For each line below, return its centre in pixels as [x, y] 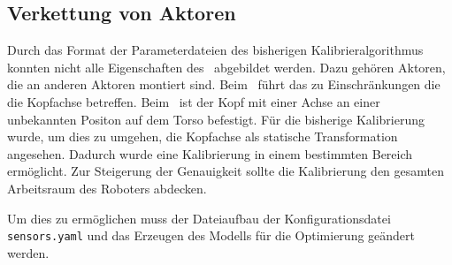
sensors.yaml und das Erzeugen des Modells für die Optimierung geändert [211, 235]
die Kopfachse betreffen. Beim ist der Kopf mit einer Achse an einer [194, 101]
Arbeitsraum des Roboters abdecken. [107, 188]
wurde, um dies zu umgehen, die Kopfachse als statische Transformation [203, 136]
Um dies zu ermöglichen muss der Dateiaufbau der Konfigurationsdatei [199, 218]
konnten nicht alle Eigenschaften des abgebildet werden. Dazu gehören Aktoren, [226, 67]
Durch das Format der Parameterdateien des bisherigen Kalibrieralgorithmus [215, 50]
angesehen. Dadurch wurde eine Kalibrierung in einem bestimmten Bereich [210, 153]
